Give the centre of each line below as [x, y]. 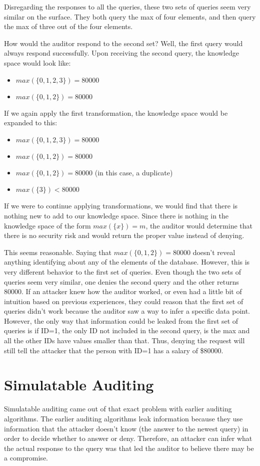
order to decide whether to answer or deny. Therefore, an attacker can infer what [128, 438]
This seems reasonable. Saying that [58, 252]
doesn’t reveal [214, 252]
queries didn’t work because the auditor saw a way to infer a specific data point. [127, 311]
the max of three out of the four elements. [68, 26]
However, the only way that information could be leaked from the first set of [121, 320]
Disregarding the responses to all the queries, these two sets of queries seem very [127, 7]
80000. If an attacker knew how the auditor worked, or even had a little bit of [123, 291]
